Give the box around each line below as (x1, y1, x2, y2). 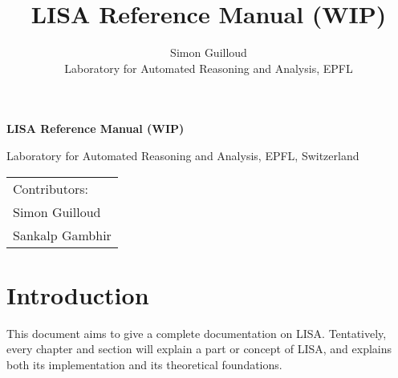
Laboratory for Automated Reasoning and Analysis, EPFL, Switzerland (6, 147, 359, 163)
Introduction (6, 278, 149, 311)
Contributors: (13, 179, 88, 198)
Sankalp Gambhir (13, 225, 112, 244)
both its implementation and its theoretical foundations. (6, 356, 282, 372)
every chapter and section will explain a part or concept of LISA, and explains (6, 340, 392, 357)
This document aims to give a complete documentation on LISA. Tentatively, (6, 324, 387, 341)
